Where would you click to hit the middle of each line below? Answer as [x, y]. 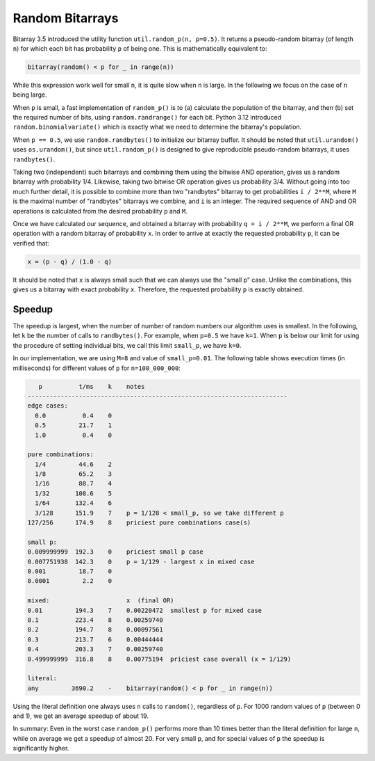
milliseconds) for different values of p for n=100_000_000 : [97, 368]
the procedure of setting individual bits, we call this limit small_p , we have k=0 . [127, 345]
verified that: [31, 243]
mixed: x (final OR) [101, 601]
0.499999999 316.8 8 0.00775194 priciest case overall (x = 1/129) [159, 659]
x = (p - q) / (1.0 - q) [70, 262]
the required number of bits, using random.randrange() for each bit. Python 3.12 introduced [147, 118]
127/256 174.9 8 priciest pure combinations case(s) [139, 523]
